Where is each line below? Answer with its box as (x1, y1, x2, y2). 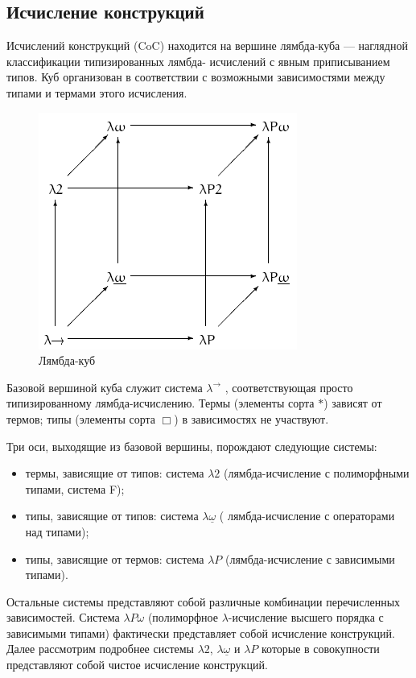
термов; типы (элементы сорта (6, 410, 156, 427)
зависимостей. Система (6, 609, 120, 626)
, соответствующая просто (224, 378, 353, 395)
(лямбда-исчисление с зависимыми (224, 550, 395, 567)
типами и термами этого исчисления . (6, 84, 187, 101)
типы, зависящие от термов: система (25, 550, 204, 567)
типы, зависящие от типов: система (25, 507, 199, 524)
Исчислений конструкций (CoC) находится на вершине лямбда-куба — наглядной (6, 37, 408, 54)
